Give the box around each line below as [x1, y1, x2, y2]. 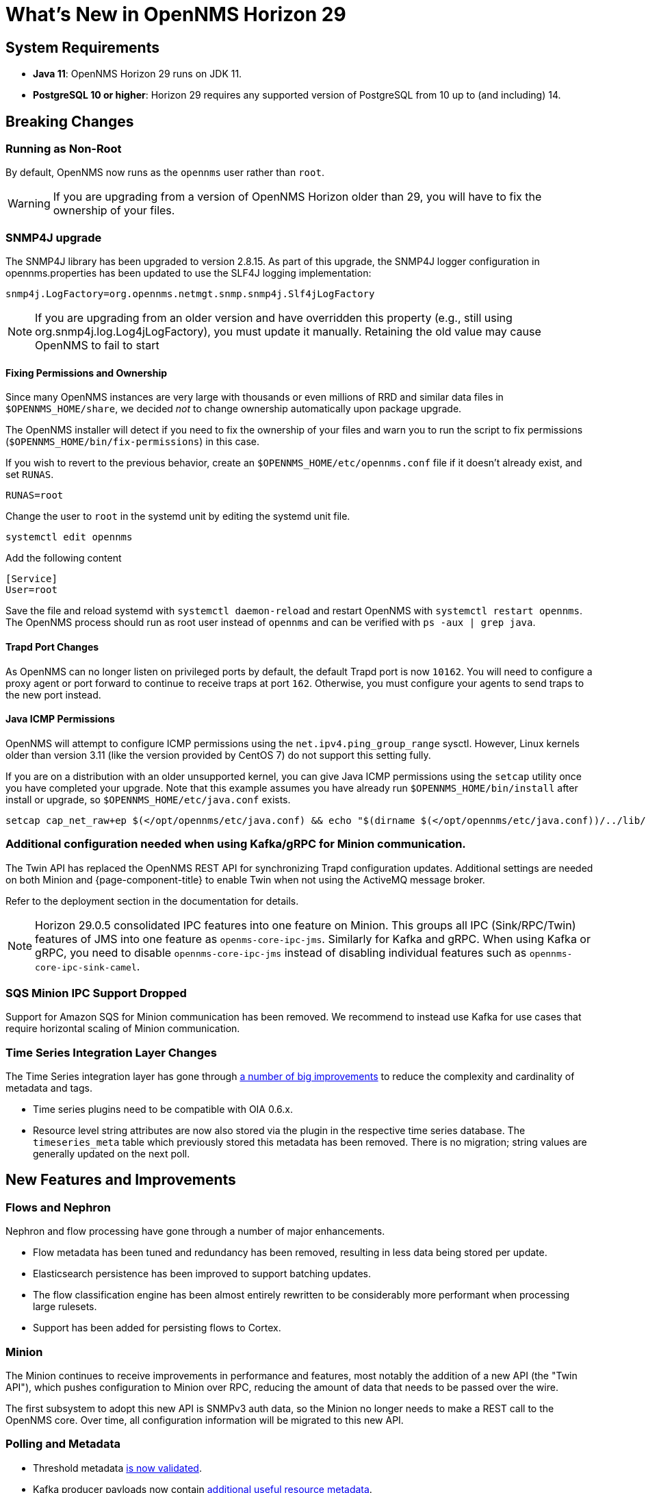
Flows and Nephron [5, 1200, 111, 1214]
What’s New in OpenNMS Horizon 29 [5, 3, 346, 26]
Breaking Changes [5, 112, 134, 130]
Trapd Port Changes [5, 640, 99, 653]
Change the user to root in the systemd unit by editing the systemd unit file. [5, 510, 350, 523]
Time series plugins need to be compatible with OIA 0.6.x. [33, 1103, 294, 1116]
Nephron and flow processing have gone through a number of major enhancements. [5, 1225, 385, 1238]
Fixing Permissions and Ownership [5, 366, 168, 379]
